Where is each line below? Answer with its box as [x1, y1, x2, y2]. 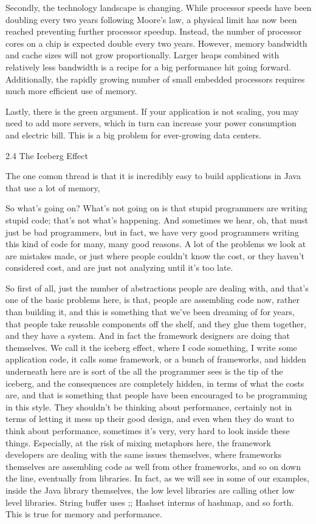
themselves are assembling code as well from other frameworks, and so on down [5, 460, 301, 472]
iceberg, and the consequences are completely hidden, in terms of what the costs [5, 376, 304, 389]
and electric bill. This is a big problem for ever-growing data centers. [5, 128, 261, 141]
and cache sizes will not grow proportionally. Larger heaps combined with [5, 49, 280, 61]
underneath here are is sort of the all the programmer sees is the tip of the [5, 365, 283, 378]
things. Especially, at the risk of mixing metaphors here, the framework [5, 436, 271, 449]
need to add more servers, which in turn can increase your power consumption [5, 117, 297, 129]
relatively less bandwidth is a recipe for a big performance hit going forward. [5, 60, 291, 73]
